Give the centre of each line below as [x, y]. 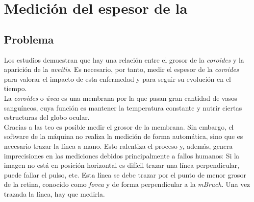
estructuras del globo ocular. [47, 117]
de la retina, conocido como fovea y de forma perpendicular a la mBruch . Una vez [127, 184]
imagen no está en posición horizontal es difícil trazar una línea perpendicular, [122, 165]
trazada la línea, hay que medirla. [54, 193]
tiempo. [15, 88]
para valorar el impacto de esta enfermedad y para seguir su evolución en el [117, 79]
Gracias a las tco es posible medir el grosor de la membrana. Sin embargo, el [119, 126]
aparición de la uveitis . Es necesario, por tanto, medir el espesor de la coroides [121, 69]
